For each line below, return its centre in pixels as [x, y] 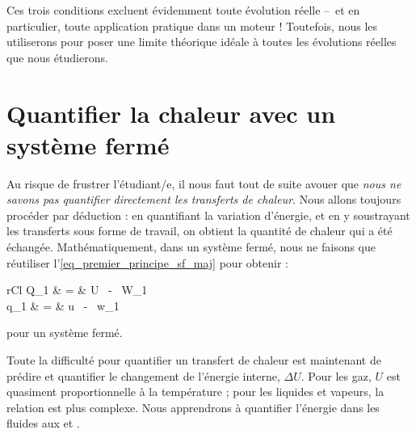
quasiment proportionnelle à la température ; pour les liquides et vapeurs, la [195, 392]
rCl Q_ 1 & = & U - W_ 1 [77, 290]
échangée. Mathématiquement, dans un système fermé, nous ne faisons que [191, 247]
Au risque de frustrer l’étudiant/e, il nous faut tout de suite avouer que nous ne [204, 183]
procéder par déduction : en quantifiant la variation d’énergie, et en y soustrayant [208, 215]
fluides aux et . [43, 423]
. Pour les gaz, [336, 375]
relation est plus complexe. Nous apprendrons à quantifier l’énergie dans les [193, 407]
